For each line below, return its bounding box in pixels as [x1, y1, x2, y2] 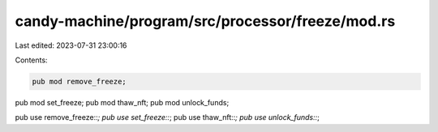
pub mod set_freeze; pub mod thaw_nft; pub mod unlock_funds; [15, 97, 230, 107]
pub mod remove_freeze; [32, 77, 127, 86]
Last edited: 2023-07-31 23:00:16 [15, 40, 127, 50]
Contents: [15, 55, 48, 65]
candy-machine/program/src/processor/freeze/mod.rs [15, 12, 396, 30]
